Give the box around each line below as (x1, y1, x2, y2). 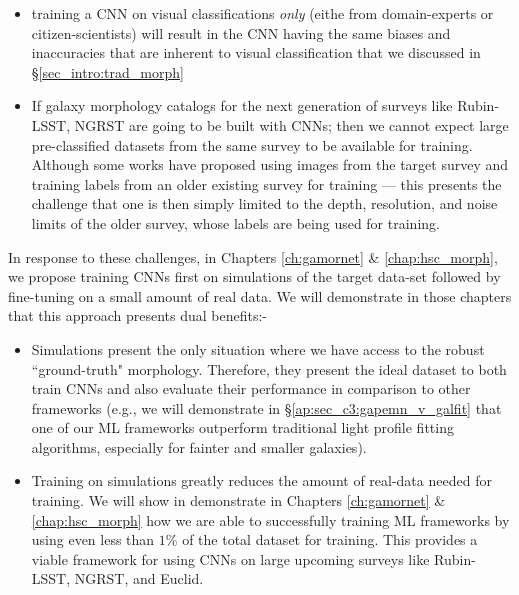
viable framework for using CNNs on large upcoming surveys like (31, 548, 430, 569)
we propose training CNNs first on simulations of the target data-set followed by (8, 266, 501, 287)
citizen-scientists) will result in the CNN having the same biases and (31, 22, 451, 43)
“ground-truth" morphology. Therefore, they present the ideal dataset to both (31, 358, 507, 379)
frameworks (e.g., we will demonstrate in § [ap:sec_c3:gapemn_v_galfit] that (31, 397, 502, 418)
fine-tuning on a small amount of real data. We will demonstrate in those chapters (8, 285, 512, 306)
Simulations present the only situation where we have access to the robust (31, 338, 485, 359)
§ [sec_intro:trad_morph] (31, 61, 184, 82)
